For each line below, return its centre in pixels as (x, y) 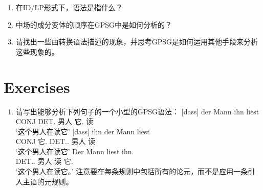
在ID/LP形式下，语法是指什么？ (69, 7)
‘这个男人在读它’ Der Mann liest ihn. (75, 151)
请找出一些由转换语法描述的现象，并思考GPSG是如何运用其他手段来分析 (137, 42)
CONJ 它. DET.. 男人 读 (56, 141)
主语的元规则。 (48, 181)
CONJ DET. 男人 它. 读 (54, 121)
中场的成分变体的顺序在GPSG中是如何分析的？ (94, 24)
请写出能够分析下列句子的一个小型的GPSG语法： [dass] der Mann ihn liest (137, 111)
